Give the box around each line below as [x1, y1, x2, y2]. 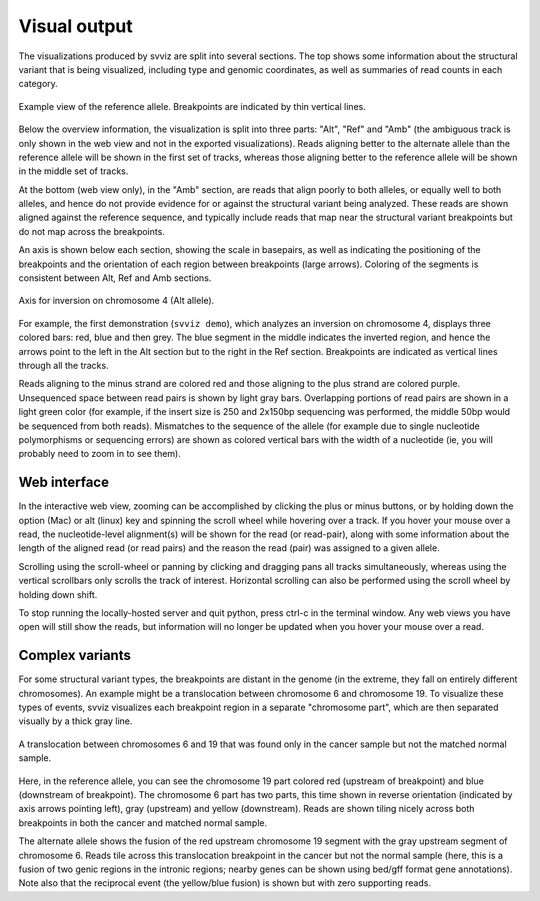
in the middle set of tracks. [18, 165, 129, 177]
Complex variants [18, 647, 132, 664]
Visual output [18, 15, 134, 37]
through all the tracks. [18, 359, 109, 371]
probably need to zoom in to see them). [18, 448, 182, 460]
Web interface [18, 474, 110, 491]
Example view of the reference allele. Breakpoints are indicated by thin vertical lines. [18, 100, 367, 112]
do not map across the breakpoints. [18, 225, 165, 237]
